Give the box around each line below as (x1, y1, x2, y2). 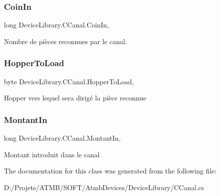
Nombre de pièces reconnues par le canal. (4, 36, 127, 46)
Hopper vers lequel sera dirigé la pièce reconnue (4, 93, 147, 103)
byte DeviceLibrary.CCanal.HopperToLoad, (4, 76, 134, 86)
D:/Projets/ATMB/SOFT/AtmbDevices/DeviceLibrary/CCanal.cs (4, 182, 204, 192)
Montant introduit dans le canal (4, 149, 100, 159)
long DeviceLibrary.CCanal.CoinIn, (4, 20, 109, 30)
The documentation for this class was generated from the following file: (4, 166, 217, 176)
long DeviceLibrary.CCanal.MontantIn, (4, 133, 121, 143)
